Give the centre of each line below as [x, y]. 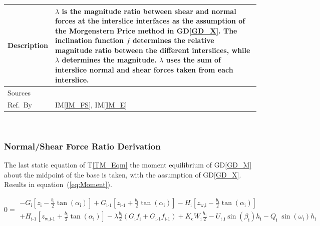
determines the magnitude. [109, 60]
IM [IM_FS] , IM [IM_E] [91, 105]
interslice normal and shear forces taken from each [144, 70]
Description [28, 45]
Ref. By [20, 105]
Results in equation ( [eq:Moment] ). [58, 184]
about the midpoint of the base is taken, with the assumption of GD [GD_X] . [123, 174]
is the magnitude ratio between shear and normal [149, 11]
